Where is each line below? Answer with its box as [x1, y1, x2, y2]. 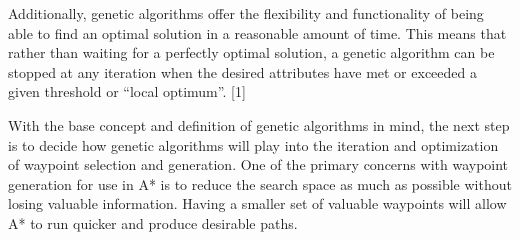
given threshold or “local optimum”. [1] [8, 81, 246, 102]
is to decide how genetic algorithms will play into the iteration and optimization [8, 134, 499, 155]
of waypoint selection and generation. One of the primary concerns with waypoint [8, 154, 509, 175]
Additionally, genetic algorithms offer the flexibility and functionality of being [8, 3, 484, 23]
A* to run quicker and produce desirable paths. [8, 212, 298, 233]
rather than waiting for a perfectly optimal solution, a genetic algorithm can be [8, 42, 495, 63]
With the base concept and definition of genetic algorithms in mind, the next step [8, 114, 510, 135]
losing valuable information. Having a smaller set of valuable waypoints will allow [8, 193, 507, 214]
